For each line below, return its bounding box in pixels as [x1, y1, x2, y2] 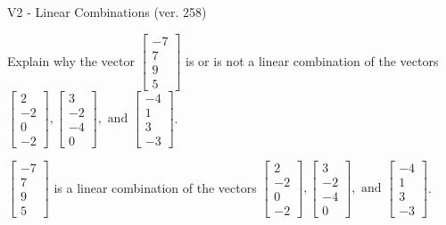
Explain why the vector [7, 51, 135, 70]
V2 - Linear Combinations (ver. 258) [7, 3, 207, 21]
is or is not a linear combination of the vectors [186, 51, 439, 70]
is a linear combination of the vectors [54, 178, 257, 196]
